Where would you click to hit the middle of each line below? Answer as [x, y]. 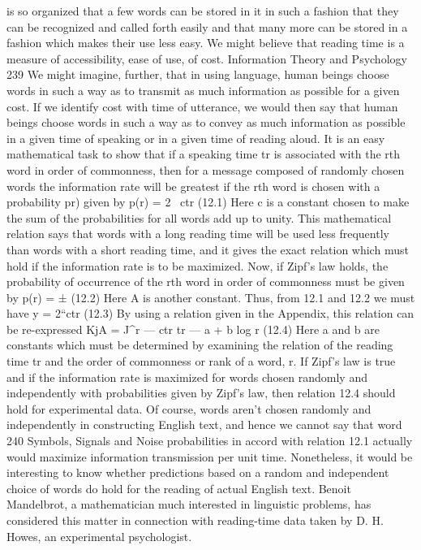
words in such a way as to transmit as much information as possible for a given [203, 90]
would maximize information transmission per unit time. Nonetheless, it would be [210, 456]
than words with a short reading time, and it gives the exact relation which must [208, 249]
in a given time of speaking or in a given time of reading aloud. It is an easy [196, 138]
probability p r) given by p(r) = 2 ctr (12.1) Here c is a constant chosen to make [208, 202]
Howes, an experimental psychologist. [99, 536]
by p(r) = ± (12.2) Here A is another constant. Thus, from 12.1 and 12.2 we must [211, 297]
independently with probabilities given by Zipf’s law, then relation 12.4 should [201, 393]
